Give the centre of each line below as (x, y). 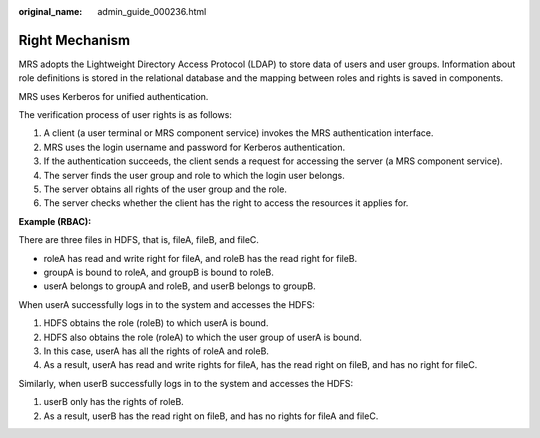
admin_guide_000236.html (152, 11)
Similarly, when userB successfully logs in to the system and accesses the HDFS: (186, 383)
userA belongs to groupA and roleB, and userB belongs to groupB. (179, 286)
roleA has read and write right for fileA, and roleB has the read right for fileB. (200, 258)
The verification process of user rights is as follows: (125, 115)
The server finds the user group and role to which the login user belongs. (194, 175)
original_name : (50, 11)
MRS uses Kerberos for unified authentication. (113, 96)
